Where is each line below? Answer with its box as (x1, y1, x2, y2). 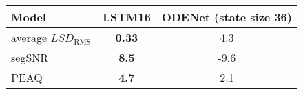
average (11, 30, 48, 45)
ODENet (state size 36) (161, 9, 292, 25)
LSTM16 (102, 9, 151, 25)
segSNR (11, 49, 49, 65)
